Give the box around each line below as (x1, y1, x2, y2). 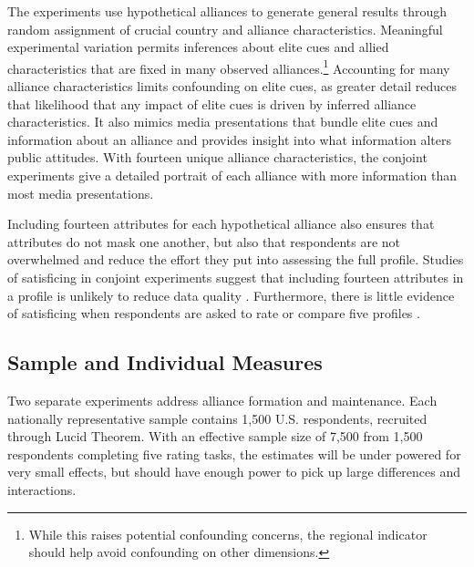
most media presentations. (7, 183, 154, 202)
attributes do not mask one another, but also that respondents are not (7, 232, 401, 251)
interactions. (7, 479, 77, 499)
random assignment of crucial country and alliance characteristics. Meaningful (7, 19, 443, 38)
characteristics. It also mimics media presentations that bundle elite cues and (7, 112, 438, 131)
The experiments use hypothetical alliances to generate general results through (7, 2, 448, 20)
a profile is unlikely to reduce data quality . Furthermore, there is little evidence (7, 285, 455, 304)
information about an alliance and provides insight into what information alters (7, 129, 451, 149)
